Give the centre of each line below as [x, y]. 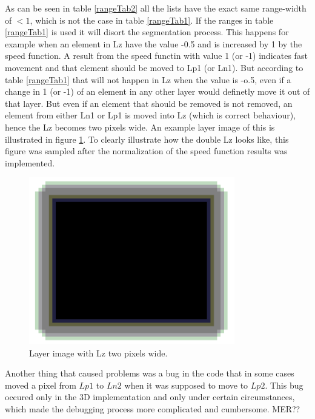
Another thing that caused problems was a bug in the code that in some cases [150, 373]
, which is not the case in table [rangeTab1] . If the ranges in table [152, 20]
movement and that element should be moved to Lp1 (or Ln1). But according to [154, 67]
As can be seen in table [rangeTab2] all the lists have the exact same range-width [156, 8]
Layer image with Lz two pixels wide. [98, 353]
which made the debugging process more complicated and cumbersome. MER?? [153, 408]
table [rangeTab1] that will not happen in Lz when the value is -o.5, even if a [148, 79]
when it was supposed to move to [186, 385]
